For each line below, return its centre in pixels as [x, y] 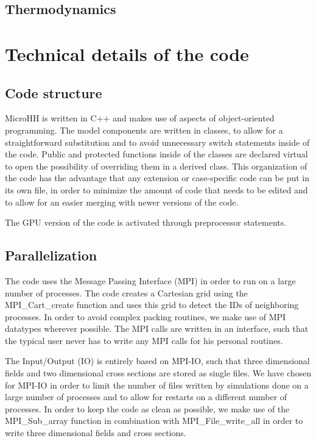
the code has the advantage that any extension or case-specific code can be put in [157, 178]
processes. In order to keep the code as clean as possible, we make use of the [147, 408]
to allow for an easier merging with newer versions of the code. [122, 202]
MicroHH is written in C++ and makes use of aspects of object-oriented [140, 118]
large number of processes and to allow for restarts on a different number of [146, 397]
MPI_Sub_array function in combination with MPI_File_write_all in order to [154, 421]
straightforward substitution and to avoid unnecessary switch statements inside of [157, 142]
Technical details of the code [127, 53]
